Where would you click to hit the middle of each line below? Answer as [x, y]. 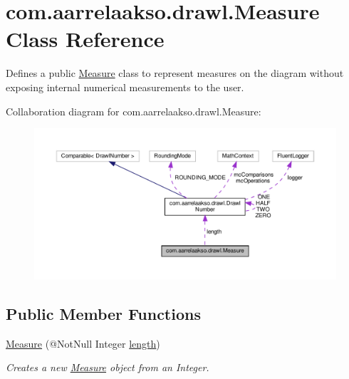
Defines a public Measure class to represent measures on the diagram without [175, 73]
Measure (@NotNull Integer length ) [83, 343]
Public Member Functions [103, 314]
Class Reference [85, 39]
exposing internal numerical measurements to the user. [125, 87]
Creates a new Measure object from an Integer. [108, 367]
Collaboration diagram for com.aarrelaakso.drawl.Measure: [134, 111]
